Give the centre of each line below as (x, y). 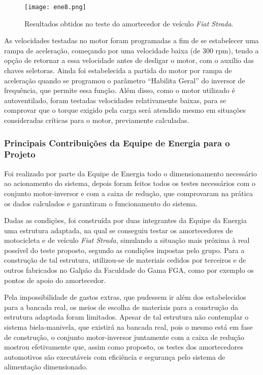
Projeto (20, 154)
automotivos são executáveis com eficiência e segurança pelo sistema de (115, 356)
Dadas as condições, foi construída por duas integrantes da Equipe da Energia (126, 220)
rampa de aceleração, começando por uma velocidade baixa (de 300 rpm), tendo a (131, 50)
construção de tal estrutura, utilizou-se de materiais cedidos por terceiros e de (125, 260)
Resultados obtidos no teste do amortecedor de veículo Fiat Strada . (129, 23)
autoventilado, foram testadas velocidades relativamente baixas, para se (115, 100)
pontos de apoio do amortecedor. (55, 280)
